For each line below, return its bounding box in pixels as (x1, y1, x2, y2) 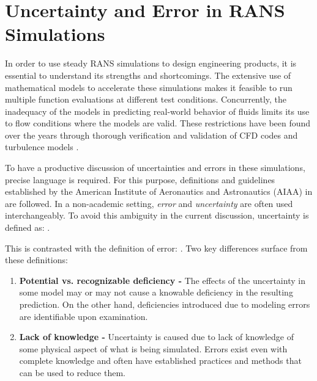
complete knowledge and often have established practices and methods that (19, 354, 302, 367)
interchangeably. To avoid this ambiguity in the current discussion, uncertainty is (5, 209, 309, 222)
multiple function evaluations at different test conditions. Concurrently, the (5, 93, 287, 106)
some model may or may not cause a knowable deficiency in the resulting (19, 286, 293, 299)
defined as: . (5, 221, 50, 234)
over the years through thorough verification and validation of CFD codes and (5, 128, 298, 141)
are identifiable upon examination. (19, 310, 148, 322)
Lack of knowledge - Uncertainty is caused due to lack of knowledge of (19, 330, 294, 343)
